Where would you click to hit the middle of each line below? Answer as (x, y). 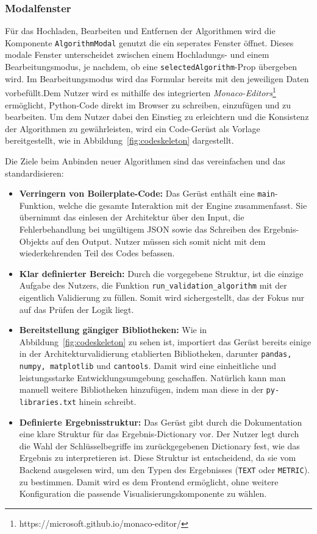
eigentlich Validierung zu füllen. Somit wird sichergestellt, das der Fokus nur (162, 297)
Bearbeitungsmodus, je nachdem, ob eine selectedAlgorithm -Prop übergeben (151, 67)
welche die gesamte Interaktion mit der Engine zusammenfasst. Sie (183, 205)
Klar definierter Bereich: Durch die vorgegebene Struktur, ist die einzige (161, 273)
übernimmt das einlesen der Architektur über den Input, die (132, 217)
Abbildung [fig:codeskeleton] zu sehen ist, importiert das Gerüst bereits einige (165, 341)
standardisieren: (34, 173)
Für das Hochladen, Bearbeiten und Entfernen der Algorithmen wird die (140, 31)
